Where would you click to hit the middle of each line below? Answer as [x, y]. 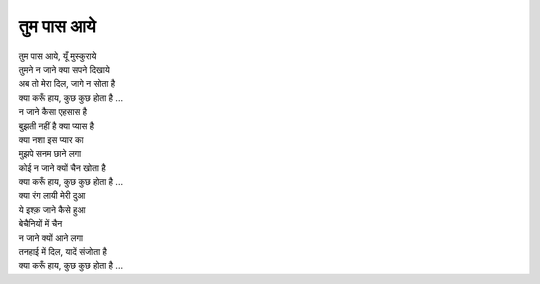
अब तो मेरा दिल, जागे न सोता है [67, 84]
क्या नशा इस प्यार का [51, 139]
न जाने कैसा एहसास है [53, 112]
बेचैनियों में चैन [40, 224]
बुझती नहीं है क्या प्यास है [56, 126]
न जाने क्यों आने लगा [51, 237]
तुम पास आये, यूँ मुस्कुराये [57, 56]
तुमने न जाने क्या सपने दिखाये [64, 69]
